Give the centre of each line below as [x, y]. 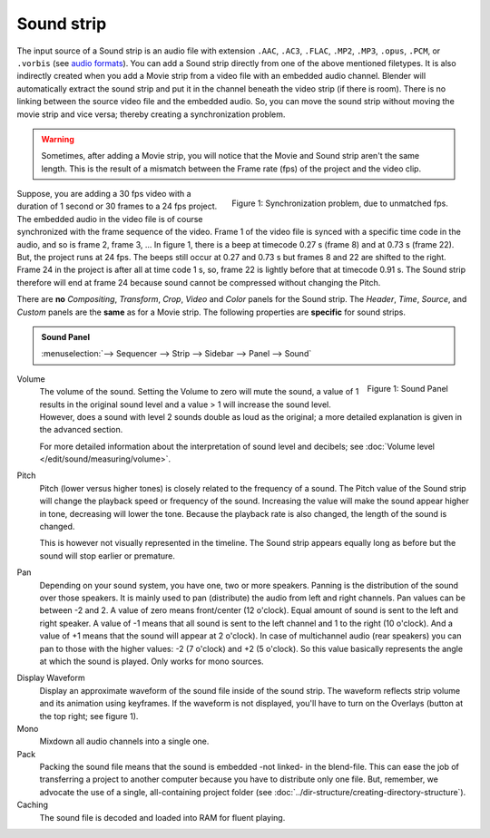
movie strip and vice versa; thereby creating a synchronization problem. [151, 114]
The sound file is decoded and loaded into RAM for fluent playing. [162, 817]
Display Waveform [51, 678]
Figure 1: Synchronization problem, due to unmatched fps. [340, 203]
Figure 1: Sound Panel [407, 388]
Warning [58, 139]
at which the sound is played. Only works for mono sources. [152, 661]
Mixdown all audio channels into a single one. [124, 741]
